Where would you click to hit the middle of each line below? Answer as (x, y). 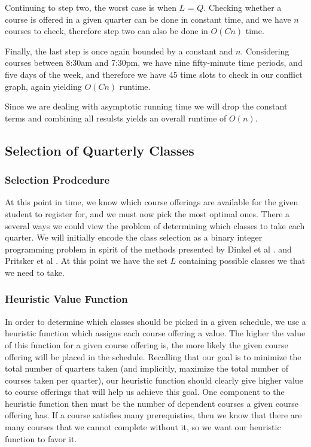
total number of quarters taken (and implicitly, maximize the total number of (147, 368)
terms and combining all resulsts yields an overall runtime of (116, 118)
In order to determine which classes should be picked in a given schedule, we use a (155, 321)
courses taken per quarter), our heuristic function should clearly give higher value (154, 380)
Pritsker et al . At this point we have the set (86, 261)
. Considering (265, 51)
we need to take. (35, 272)
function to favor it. (41, 438)
